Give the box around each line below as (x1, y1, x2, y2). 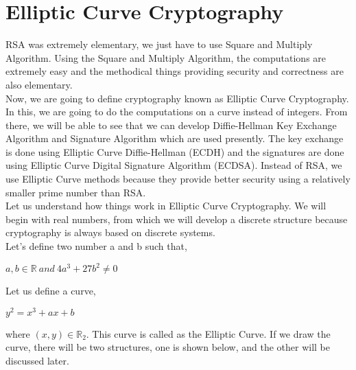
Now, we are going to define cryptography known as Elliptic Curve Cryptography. (5, 91, 349, 105)
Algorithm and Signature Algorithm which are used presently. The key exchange (5, 131, 344, 146)
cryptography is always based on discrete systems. (5, 225, 215, 240)
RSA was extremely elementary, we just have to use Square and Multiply (5, 37, 313, 51)
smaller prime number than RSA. (5, 185, 146, 199)
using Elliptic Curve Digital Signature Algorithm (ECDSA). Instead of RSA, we (5, 158, 342, 172)
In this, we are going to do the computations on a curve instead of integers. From (5, 104, 348, 119)
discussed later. (5, 353, 69, 367)
